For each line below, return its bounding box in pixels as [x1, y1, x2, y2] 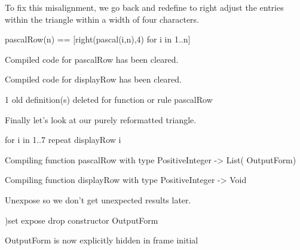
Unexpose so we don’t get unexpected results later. [5, 193, 191, 206]
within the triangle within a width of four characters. [5, 13, 199, 25]
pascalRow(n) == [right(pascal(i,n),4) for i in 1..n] [5, 33, 191, 45]
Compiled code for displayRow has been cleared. [5, 73, 182, 86]
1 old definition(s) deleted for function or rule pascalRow [5, 93, 213, 105]
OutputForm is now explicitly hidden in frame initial [5, 234, 198, 246]
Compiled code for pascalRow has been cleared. [5, 53, 179, 65]
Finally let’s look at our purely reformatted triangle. [5, 113, 197, 126]
